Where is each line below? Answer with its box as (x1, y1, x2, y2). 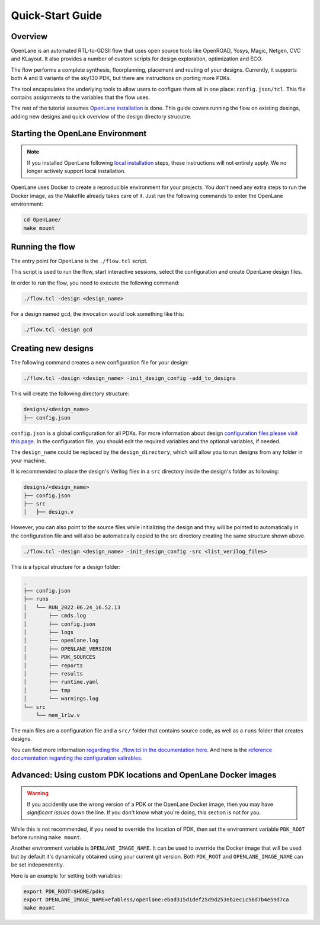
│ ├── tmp (23, 687, 71, 693)
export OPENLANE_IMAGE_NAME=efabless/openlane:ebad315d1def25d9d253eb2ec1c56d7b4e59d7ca (23, 896, 290, 903)
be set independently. (11, 861, 65, 868)
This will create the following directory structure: (11, 390, 130, 397)
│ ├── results (23, 670, 83, 677)
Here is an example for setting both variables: (11, 872, 123, 879)
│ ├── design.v (23, 508, 74, 516)
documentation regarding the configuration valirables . (11, 754, 143, 761)
